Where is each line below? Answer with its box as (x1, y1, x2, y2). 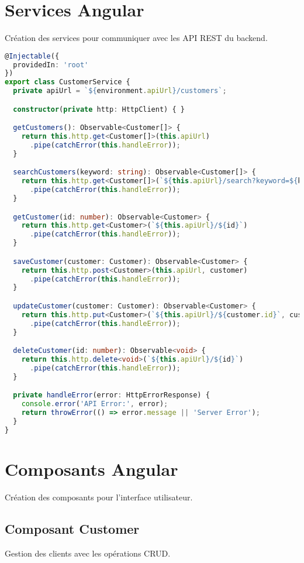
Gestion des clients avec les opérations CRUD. (5, 547, 171, 559)
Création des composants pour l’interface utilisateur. (5, 490, 193, 503)
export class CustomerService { (5, 78, 130, 87)
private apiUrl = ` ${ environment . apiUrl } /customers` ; (13, 87, 227, 95)
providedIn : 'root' (13, 60, 89, 69)
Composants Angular (5, 456, 178, 480)
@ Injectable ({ (5, 52, 60, 60)
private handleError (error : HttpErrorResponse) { (13, 391, 210, 400)
